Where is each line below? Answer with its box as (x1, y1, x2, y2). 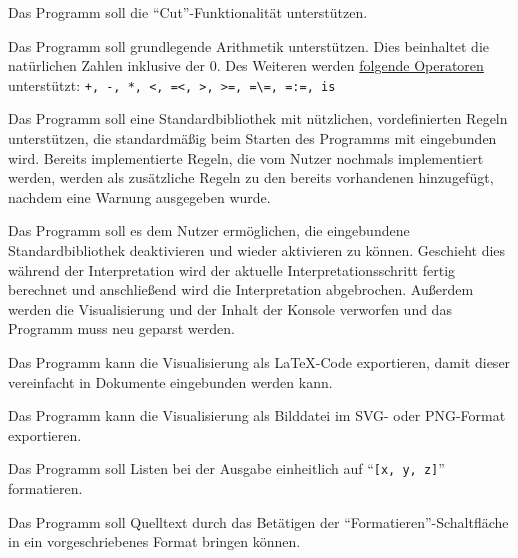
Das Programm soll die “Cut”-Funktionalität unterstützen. (8, 2, 368, 22)
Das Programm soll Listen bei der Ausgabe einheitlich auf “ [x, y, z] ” (8, 458, 445, 479)
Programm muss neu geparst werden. (8, 318, 235, 339)
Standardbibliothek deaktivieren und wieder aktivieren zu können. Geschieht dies (8, 240, 506, 260)
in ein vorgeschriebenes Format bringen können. (8, 531, 301, 552)
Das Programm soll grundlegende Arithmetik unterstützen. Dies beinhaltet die (8, 35, 489, 56)
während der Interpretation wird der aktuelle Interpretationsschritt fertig (8, 259, 456, 280)
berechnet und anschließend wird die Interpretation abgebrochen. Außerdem (8, 279, 474, 300)
